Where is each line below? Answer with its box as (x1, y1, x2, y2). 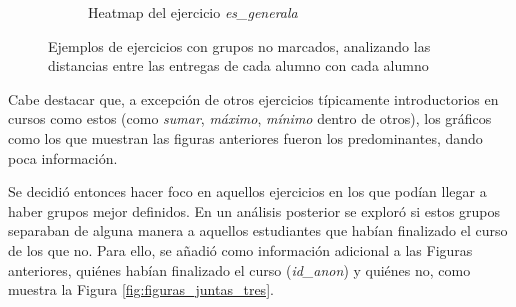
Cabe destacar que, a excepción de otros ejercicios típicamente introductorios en (8, 88, 499, 109)
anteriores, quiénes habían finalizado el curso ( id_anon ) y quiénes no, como (8, 259, 471, 280)
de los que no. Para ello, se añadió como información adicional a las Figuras (8, 239, 473, 260)
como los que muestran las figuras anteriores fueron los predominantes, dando (8, 127, 483, 148)
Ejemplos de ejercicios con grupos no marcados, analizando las (48, 35, 431, 56)
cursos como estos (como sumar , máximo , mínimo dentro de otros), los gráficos (8, 108, 492, 129)
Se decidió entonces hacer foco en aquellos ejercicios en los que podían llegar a (8, 181, 487, 202)
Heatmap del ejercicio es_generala (88, 2, 298, 22)
